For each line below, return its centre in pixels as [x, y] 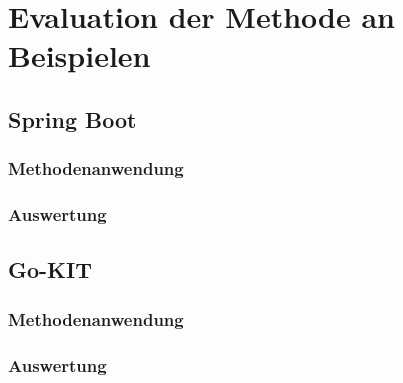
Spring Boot [72, 118]
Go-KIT [50, 269]
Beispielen [79, 55]
